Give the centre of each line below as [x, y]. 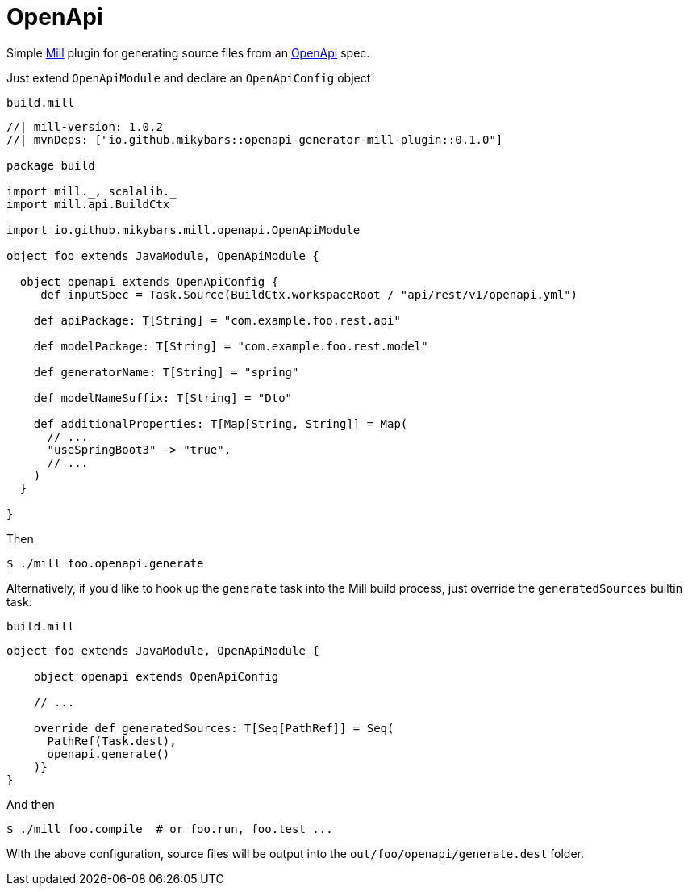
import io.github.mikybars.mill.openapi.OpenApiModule [183, 230]
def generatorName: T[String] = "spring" [166, 372]
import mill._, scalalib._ [92, 191]
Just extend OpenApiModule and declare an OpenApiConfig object [189, 77]
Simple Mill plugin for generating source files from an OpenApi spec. [188, 52]
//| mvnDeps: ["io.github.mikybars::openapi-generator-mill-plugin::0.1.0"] [255, 139]
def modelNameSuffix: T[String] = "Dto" [163, 398]
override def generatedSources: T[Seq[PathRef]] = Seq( [214, 728]
